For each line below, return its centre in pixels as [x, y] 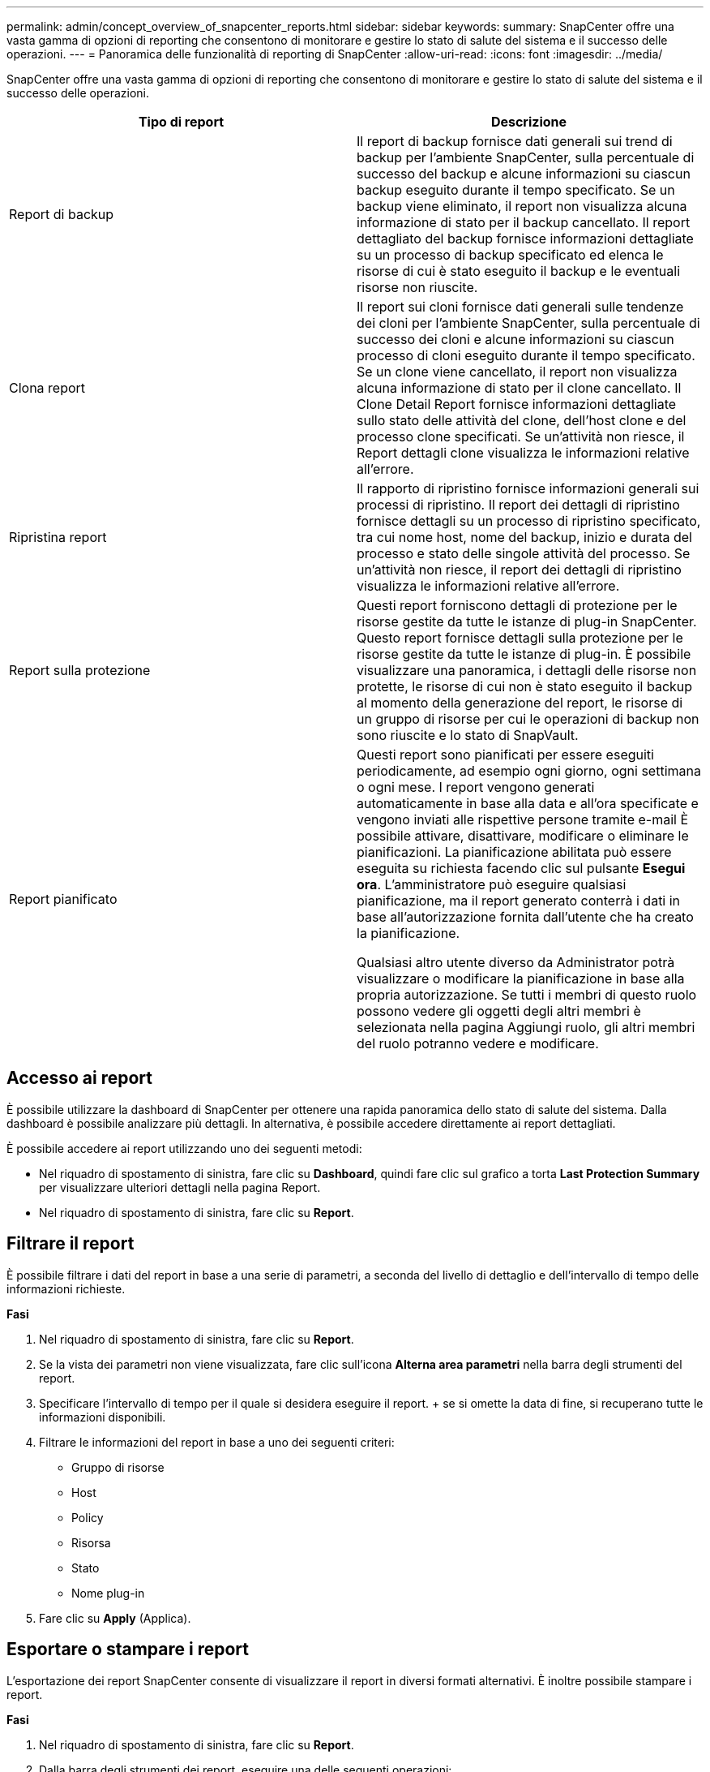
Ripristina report [58, 537]
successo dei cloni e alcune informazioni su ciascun [515, 339]
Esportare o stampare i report [128, 1649]
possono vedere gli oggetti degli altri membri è [499, 1011]
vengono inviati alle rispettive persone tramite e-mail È [523, 819]
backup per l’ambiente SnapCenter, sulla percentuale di [526, 157]
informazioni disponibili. [103, 1417]
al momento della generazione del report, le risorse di [520, 703]
